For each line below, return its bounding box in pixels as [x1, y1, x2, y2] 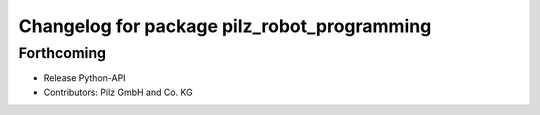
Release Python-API [43, 72, 126, 84]
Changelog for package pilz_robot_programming [18, 15, 432, 37]
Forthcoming [18, 44, 107, 62]
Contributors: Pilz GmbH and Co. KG [43, 86, 194, 98]
